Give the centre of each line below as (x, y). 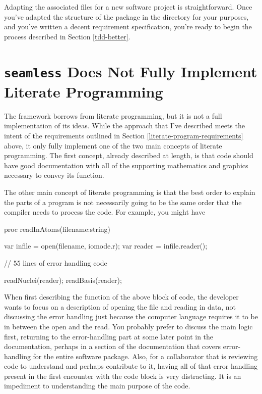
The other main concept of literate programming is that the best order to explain (130, 192)
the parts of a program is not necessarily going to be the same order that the (123, 202)
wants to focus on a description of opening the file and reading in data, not (120, 306)
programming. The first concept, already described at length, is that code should (129, 155)
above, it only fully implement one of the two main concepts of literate (113, 145)
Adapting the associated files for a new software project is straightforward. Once (128, 7)
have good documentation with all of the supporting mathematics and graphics (126, 165)
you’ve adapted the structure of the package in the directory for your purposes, (126, 16)
